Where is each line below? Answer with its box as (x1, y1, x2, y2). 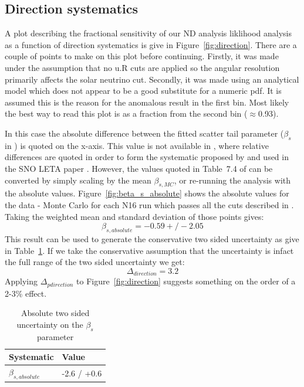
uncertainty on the (16, 318, 83, 330)
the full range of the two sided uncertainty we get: (5, 256, 185, 268)
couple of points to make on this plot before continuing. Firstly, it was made (5, 50, 279, 62)
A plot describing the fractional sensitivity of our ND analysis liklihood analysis (5, 27, 292, 39)
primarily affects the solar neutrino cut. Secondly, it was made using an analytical (5, 73, 299, 85)
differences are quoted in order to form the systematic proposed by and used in (5, 151, 289, 163)
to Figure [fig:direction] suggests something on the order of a (76, 275, 296, 287)
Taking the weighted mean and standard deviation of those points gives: (5, 210, 264, 222)
